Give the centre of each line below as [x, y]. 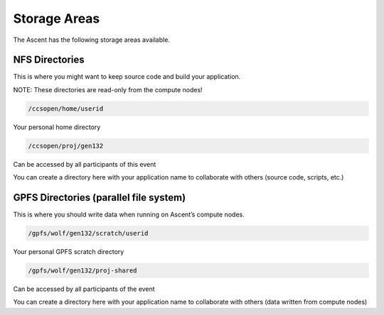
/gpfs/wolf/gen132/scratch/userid [88, 233]
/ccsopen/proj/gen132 [66, 146]
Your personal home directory [57, 127]
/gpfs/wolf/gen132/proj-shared [83, 271]
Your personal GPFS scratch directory [69, 252]
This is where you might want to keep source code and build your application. [127, 77]
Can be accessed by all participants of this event [85, 164]
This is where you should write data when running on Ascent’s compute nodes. [129, 215]
